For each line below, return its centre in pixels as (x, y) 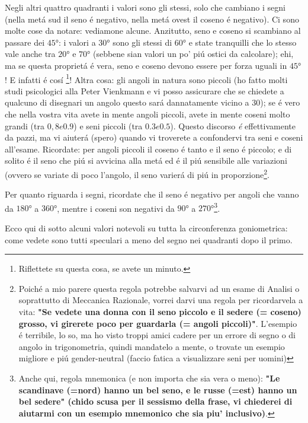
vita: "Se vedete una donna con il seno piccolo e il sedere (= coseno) (160, 312)
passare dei (25, 42)
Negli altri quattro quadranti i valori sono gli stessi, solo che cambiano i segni (145, 7)
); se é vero (280, 102)
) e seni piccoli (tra (108, 125)
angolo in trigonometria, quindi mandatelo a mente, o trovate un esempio (152, 346)
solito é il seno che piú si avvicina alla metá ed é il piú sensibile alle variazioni (146, 160)
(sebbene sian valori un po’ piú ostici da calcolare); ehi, (193, 54)
